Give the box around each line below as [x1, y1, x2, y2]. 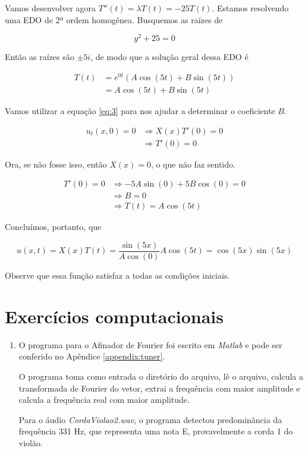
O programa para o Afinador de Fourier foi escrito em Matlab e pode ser [18, 338, 282, 351]
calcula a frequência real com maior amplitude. [18, 393, 190, 406]
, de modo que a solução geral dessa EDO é [90, 51, 249, 63]
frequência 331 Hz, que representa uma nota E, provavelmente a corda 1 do [18, 425, 293, 437]
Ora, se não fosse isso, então [5, 157, 107, 170]
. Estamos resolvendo [212, 2, 289, 14]
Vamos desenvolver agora [5, 2, 96, 14]
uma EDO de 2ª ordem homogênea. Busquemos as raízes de [5, 13, 223, 26]
